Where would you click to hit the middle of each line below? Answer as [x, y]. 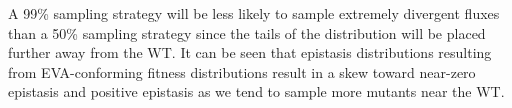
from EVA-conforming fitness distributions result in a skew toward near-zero [242, 71]
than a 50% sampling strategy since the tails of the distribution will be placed [247, 32]
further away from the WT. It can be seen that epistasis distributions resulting [250, 52]
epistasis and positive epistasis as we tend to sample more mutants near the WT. [256, 91]
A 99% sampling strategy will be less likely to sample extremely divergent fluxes [254, 13]
